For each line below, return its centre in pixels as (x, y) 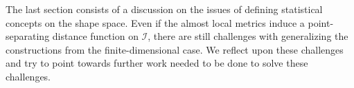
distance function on (95, 36)
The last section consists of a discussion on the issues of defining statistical (164, 9)
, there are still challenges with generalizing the (248, 36)
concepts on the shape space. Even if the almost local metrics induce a (155, 22)
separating (28, 36)
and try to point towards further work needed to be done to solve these (157, 63)
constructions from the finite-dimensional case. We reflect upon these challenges (175, 49)
